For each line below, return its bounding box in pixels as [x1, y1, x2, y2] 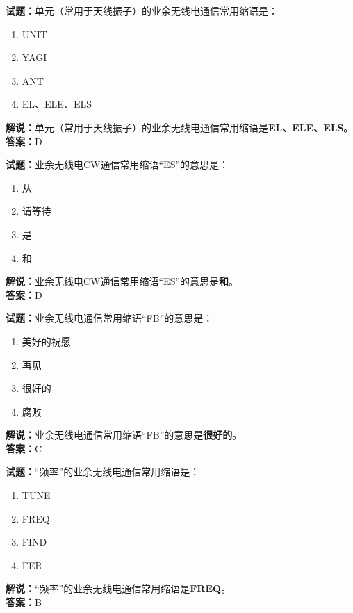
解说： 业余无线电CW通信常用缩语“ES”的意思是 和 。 [6, 274, 239, 288]
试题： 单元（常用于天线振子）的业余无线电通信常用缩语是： [6, 3, 278, 17]
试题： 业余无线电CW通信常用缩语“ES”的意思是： [6, 157, 229, 172]
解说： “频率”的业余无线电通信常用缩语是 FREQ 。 [6, 581, 231, 596]
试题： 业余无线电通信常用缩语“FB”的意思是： [6, 311, 213, 325]
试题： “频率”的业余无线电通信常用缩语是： [6, 464, 200, 479]
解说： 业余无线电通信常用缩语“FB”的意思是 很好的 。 [6, 427, 243, 442]
